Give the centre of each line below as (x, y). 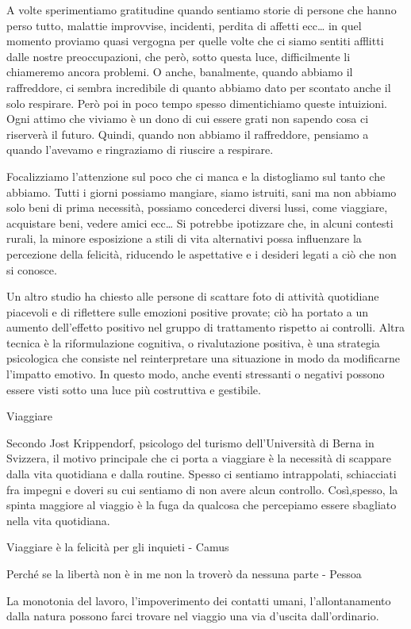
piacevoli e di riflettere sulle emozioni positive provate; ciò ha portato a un (188, 311)
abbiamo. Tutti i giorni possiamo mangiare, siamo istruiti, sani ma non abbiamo (202, 192)
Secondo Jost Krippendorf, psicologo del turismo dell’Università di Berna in (190, 442)
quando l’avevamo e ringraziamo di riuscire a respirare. (140, 150)
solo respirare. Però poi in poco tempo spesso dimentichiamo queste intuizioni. (197, 103)
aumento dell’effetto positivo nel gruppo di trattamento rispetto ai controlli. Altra (206, 327)
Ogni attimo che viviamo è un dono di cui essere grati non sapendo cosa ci (188, 119)
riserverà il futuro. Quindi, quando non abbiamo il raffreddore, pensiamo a (188, 134)
